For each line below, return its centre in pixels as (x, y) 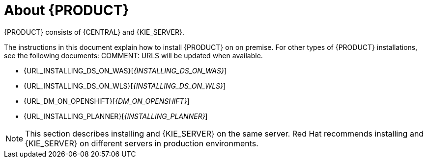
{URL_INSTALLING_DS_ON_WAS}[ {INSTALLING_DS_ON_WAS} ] (125, 70)
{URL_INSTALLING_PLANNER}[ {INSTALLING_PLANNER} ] (116, 116)
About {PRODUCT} (67, 10)
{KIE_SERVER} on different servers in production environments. (142, 143)
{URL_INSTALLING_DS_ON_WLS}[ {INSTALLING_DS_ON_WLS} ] (125, 86)
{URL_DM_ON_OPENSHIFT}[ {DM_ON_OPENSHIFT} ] (107, 101)
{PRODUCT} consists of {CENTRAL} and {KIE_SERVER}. (94, 32)
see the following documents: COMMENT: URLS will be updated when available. (133, 55)
